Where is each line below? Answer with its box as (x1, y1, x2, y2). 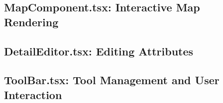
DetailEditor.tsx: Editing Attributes (4, 43, 194, 58)
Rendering (4, 14, 59, 29)
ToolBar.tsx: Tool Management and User (4, 72, 220, 88)
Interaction (4, 87, 62, 102)
